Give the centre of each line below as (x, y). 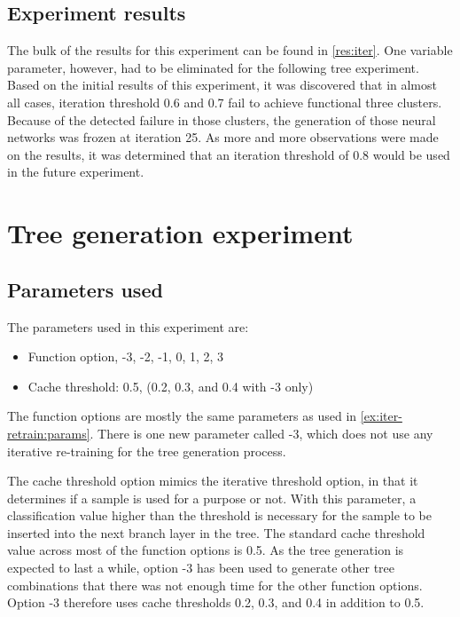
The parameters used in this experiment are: (128, 326)
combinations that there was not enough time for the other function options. (215, 585)
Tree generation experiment (180, 233)
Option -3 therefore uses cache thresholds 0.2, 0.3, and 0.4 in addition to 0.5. (216, 602)
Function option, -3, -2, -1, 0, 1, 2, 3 (126, 356)
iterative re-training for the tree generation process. (147, 451)
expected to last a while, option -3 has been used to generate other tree (201, 568)
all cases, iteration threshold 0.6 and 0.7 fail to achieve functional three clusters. (225, 102)
